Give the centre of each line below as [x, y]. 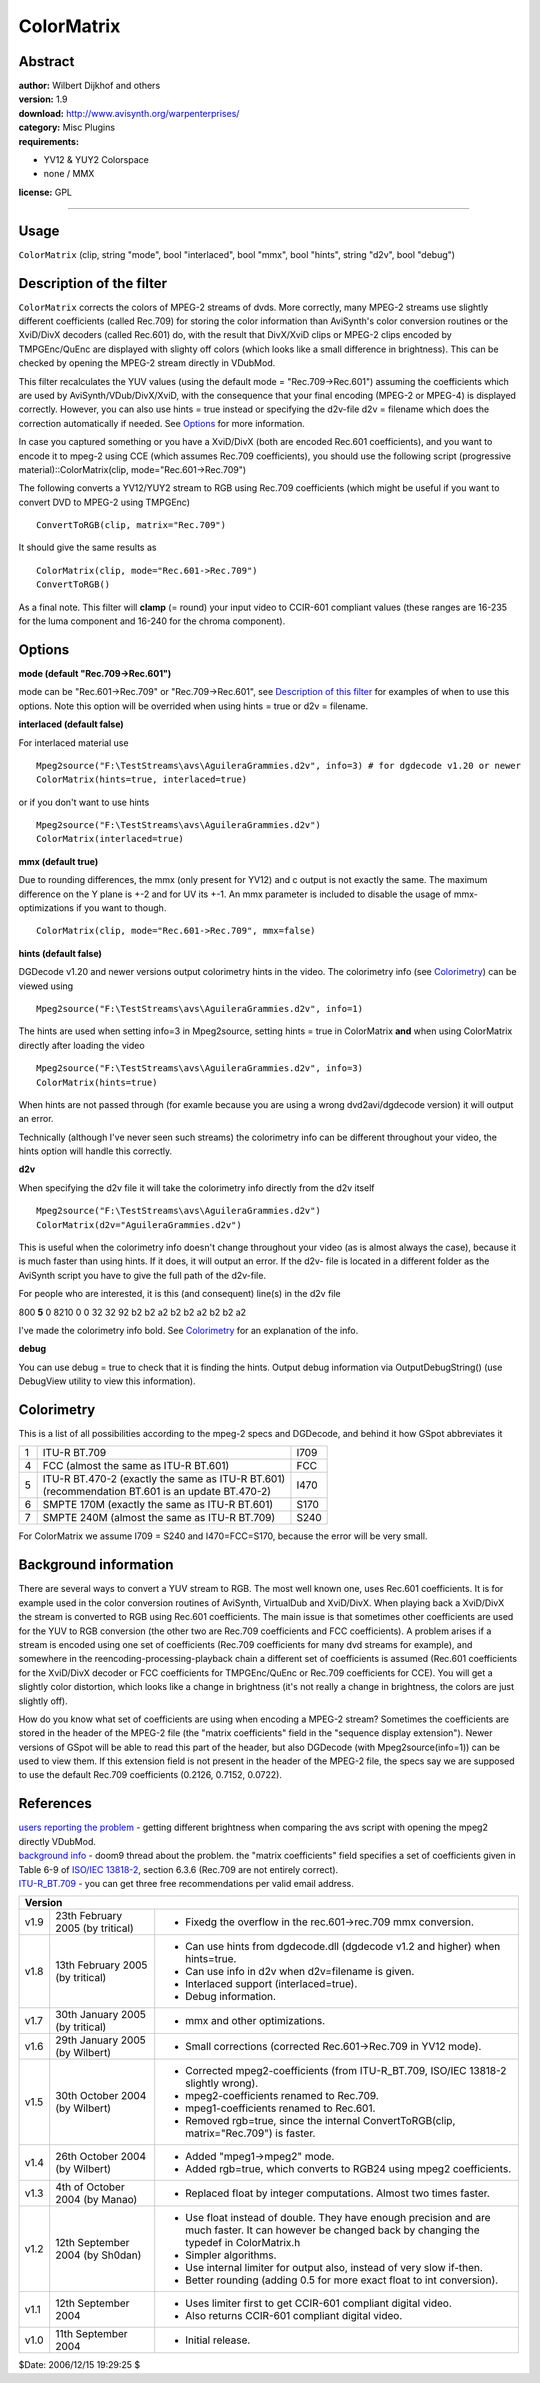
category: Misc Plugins [66, 127]
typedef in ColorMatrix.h [243, 2243]
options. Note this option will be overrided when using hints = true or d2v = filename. [193, 706]
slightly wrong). [222, 2083]
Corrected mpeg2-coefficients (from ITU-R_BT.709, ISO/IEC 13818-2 [346, 2071]
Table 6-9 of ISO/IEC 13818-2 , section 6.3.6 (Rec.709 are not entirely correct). [178, 1869]
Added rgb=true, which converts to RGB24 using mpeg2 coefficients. [348, 2169]
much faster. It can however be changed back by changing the [332, 2230]
